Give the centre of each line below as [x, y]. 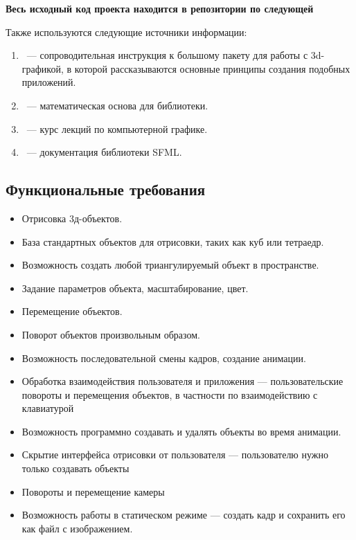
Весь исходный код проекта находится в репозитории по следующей [160, 8]
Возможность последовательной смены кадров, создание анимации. [164, 358]
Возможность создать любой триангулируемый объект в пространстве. [170, 265]
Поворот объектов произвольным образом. [111, 334]
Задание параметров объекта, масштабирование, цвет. [135, 288]
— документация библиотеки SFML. [104, 152]
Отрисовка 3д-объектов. [72, 218]
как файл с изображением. [77, 528]
